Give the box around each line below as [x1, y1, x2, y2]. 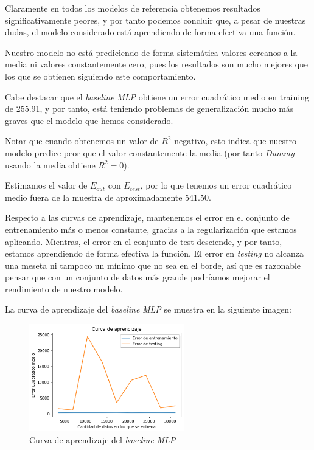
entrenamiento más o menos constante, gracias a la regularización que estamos [5, 223, 297, 235]
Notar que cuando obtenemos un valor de [5, 134, 159, 147]
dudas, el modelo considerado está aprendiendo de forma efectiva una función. [5, 26, 296, 38]
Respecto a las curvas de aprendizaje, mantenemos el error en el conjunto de [5, 211, 290, 224]
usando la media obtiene [5, 158, 96, 171]
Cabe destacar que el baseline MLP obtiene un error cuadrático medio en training [5, 90, 309, 103]
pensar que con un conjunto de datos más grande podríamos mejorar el [5, 271, 270, 283]
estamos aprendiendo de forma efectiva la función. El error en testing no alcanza [5, 247, 304, 260]
